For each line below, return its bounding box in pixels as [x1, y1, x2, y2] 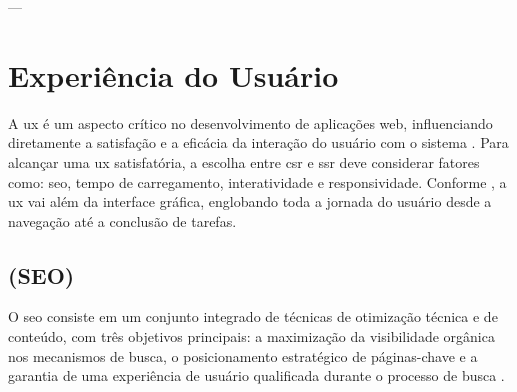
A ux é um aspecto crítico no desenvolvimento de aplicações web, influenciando [8, 112, 493, 133]
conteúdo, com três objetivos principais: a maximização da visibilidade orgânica [8, 326, 495, 347]
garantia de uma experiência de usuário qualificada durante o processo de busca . [8, 365, 505, 386]
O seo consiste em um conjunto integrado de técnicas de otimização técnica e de [8, 306, 498, 327]
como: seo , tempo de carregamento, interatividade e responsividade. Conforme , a [8, 171, 507, 192]
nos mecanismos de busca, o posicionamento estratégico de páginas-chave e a [8, 345, 478, 366]
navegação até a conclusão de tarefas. [8, 210, 237, 231]
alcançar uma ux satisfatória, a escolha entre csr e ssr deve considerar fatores [8, 151, 480, 172]
